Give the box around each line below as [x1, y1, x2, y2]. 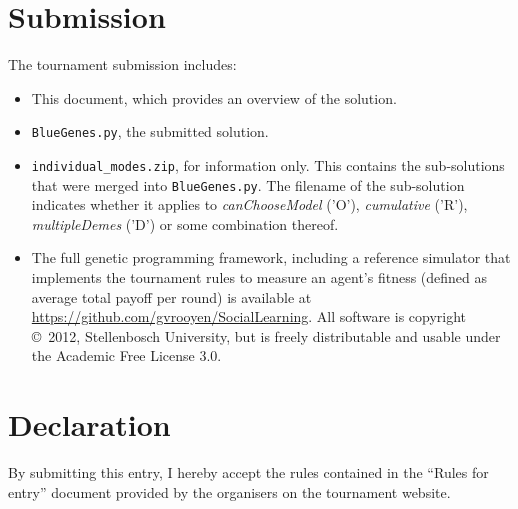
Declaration [8, 404, 171, 445]
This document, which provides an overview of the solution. [31, 87, 397, 108]
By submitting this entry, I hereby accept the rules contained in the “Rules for [8, 462, 489, 483]
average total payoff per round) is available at [31, 286, 312, 307]
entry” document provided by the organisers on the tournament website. [8, 481, 451, 502]
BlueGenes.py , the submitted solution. [31, 121, 269, 142]
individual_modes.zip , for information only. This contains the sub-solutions [31, 154, 505, 175]
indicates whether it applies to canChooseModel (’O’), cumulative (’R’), [31, 194, 468, 215]
